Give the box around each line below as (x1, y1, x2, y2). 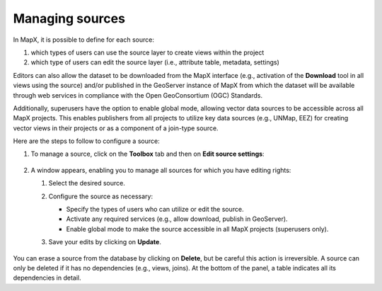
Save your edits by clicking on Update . (48, 238, 162, 246)
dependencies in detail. (13, 273, 81, 283)
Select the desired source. (48, 179, 125, 188)
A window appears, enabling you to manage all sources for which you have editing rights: (30, 166, 291, 174)
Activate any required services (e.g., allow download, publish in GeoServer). (66, 215, 288, 223)
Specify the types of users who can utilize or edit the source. (66, 205, 244, 214)
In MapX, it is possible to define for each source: (13, 35, 155, 44)
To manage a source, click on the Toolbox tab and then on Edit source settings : (30, 149, 265, 159)
